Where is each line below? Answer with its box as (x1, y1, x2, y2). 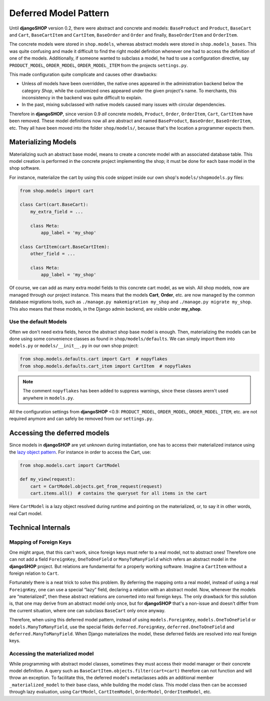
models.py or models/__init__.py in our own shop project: (9, 343, 139, 349)
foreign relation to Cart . (9, 570, 59, 576)
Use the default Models (9, 318, 67, 325)
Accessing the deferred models (9, 429, 110, 437)
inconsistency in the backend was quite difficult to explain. (21, 95, 142, 101)
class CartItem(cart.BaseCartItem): (19, 244, 110, 250)
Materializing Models (9, 138, 77, 146)
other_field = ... (30, 251, 75, 257)
